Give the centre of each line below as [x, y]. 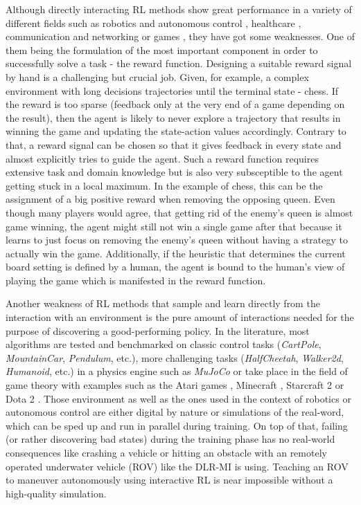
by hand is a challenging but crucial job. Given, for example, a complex [157, 76]
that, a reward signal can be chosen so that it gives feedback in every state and [174, 144]
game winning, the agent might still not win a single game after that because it [174, 226]
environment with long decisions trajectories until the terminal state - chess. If [172, 90]
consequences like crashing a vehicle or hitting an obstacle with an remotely [166, 452]
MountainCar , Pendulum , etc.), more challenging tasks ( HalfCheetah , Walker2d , [175, 357]
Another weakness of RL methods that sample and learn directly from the [163, 303]
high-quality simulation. [56, 493]
